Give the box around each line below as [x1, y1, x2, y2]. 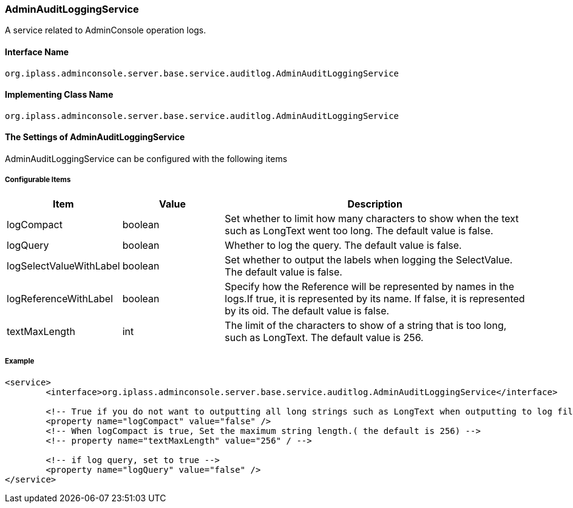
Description [347, 197, 402, 210]
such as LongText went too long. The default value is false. [225, 224, 493, 237]
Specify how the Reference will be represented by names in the [225, 280, 515, 293]
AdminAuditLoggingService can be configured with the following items [5, 154, 288, 164]
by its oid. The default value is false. [225, 304, 390, 317]
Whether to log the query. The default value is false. [225, 239, 462, 251]
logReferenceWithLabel [7, 292, 114, 305]
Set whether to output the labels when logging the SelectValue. [225, 253, 513, 266]
